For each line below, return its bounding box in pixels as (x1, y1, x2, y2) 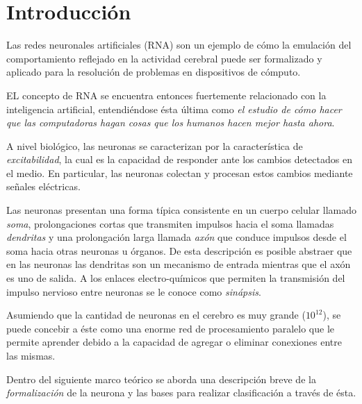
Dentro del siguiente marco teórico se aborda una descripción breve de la (6, 371, 316, 386)
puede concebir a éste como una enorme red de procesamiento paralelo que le (6, 321, 335, 335)
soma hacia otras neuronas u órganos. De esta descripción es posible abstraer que (6, 243, 352, 258)
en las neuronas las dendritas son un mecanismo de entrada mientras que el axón (6, 257, 351, 271)
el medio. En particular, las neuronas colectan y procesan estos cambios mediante (6, 165, 353, 180)
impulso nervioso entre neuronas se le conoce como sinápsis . (6, 284, 261, 298)
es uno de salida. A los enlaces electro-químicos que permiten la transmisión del (6, 271, 345, 285)
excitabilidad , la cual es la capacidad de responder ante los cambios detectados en (6, 152, 352, 167)
